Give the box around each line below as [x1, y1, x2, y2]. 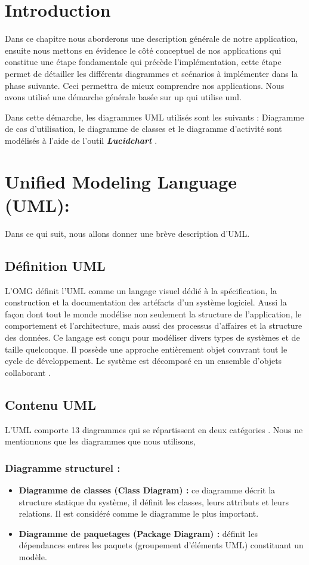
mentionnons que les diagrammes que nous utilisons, [5, 435, 196, 447]
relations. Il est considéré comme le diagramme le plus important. [18, 507, 259, 520]
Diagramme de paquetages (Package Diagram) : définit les [18, 527, 258, 539]
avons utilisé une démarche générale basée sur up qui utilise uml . [5, 91, 242, 103]
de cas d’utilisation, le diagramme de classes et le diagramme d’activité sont [5, 122, 282, 135]
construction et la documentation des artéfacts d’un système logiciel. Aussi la [5, 296, 287, 308]
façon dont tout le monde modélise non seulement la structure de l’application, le [5, 307, 302, 320]
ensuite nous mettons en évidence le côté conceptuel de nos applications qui [5, 44, 282, 56]
